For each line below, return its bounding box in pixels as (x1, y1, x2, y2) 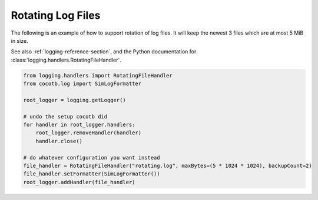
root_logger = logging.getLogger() (23, 97, 126, 103)
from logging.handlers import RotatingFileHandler (23, 72, 173, 79)
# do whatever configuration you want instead (23, 154, 160, 161)
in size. (11, 37, 29, 44)
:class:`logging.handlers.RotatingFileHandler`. (11, 56, 122, 63)
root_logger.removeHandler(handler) (35, 130, 141, 136)
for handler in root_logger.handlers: (23, 121, 135, 128)
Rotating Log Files (11, 9, 101, 22)
